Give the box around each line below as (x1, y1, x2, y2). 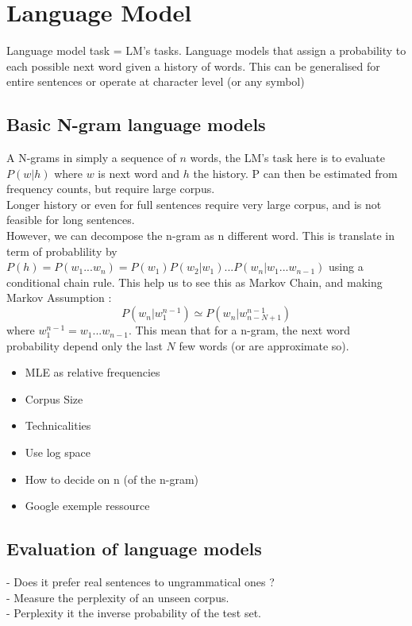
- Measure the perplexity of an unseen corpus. (6, 589, 229, 605)
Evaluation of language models (6, 536, 262, 561)
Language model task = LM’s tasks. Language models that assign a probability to (6, 42, 406, 59)
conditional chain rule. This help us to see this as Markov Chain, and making (6, 273, 383, 290)
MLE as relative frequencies (25, 364, 160, 381)
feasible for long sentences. (6, 211, 135, 228)
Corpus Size (25, 390, 83, 407)
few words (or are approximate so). (179, 337, 349, 354)
